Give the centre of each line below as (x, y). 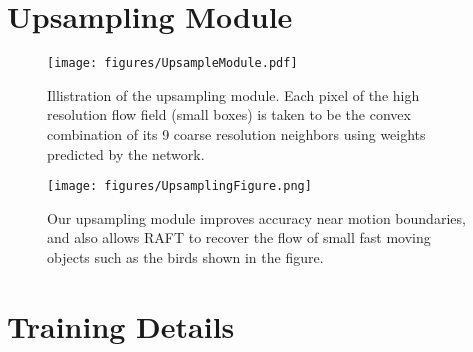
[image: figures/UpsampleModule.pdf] (172, 63)
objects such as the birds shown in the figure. (185, 257)
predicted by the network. (126, 153)
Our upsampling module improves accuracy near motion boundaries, (256, 217)
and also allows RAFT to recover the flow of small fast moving (239, 237)
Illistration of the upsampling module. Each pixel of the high (233, 94)
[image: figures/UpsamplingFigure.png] (179, 186)
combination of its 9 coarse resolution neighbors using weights (236, 133)
